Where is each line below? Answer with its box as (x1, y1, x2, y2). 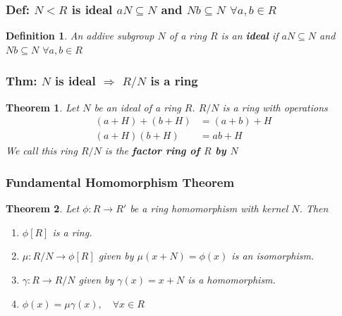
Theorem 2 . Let (6, 201, 80, 216)
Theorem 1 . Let (6, 99, 80, 114)
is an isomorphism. (231, 248, 314, 263)
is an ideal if (221, 28, 279, 43)
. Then (299, 201, 329, 216)
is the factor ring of (104, 143, 200, 158)
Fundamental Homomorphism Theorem (6, 173, 235, 190)
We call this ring (6, 143, 78, 158)
